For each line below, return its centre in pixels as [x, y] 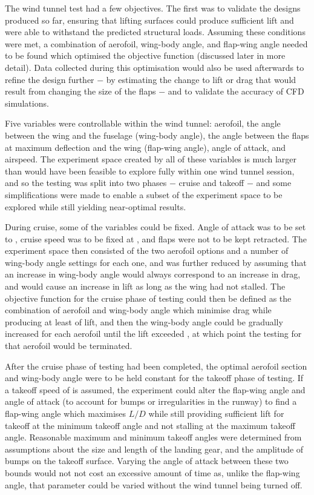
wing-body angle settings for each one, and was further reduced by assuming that [156, 262]
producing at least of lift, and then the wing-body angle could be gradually [144, 321]
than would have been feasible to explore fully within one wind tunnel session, [150, 171]
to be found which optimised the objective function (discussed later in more [145, 55]
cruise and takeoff [211, 183]
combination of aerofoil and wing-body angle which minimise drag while [138, 310]
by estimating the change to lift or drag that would [201, 79]
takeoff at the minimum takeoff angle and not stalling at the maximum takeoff [150, 425]
